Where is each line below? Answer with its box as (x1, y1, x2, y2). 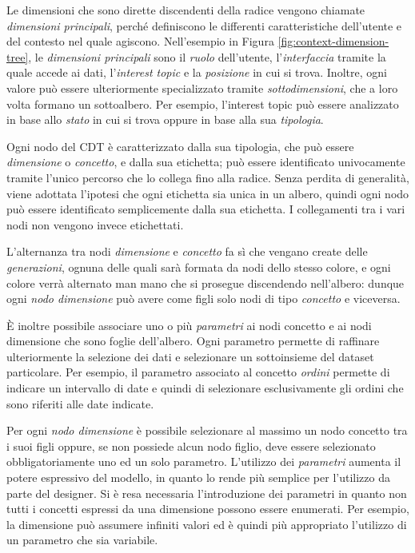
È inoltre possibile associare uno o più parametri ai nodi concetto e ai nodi (6, 316, 372, 333)
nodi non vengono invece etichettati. (6, 216, 184, 233)
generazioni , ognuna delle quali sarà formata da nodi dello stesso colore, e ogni (6, 258, 391, 275)
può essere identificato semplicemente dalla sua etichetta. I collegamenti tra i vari (6, 201, 405, 217)
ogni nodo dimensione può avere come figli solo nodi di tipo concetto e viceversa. (6, 290, 401, 307)
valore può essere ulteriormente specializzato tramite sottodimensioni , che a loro (6, 79, 398, 96)
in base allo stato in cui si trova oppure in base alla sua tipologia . (6, 111, 324, 128)
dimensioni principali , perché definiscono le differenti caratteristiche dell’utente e (6, 17, 402, 34)
